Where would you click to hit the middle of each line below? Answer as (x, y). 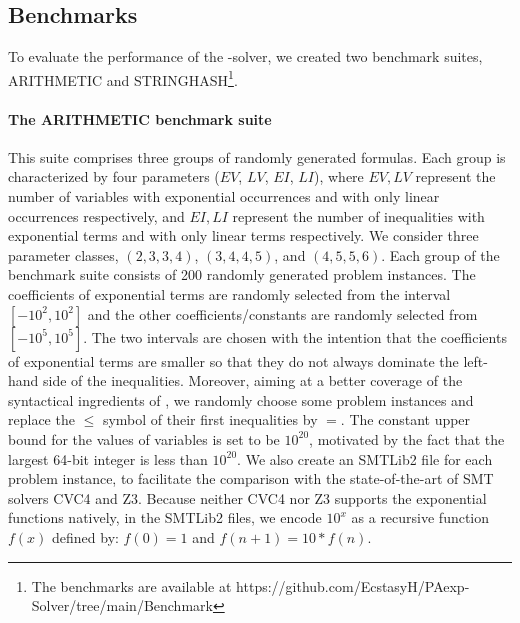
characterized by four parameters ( (114, 176)
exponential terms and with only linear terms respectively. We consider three (243, 235)
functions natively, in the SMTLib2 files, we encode (165, 517)
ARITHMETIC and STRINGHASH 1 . (123, 78)
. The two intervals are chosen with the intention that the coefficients (295, 336)
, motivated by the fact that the (407, 438)
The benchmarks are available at (131, 585)
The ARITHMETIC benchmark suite (140, 118)
